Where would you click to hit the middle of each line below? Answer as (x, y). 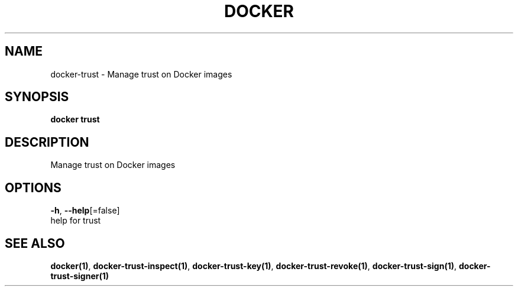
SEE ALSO (35, 243)
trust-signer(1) (80, 276)
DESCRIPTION (47, 142)
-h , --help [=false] (85, 211)
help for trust (76, 221)
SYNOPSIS (37, 97)
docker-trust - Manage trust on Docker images (141, 74)
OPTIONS (33, 187)
